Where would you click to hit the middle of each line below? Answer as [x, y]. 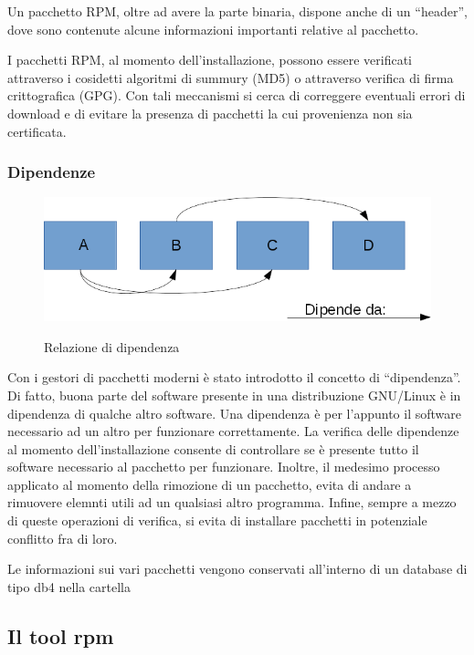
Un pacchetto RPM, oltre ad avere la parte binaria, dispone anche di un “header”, [237, 11]
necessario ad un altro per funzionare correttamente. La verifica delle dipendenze [233, 431]
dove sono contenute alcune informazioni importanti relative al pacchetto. [213, 29]
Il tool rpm [61, 635]
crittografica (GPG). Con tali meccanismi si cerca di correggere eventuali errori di [237, 95]
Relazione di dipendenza [112, 346]
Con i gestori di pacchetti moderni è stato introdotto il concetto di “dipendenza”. [234, 377]
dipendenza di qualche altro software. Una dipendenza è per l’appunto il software [234, 413]
